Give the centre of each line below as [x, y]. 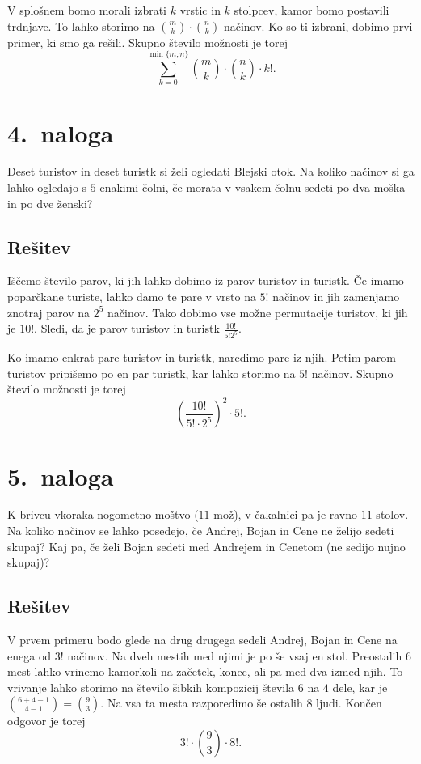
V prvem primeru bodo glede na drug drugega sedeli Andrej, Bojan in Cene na [202, 640]
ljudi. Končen [349, 703]
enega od [29, 655]
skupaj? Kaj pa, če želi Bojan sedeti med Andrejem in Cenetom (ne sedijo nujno [206, 546]
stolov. [392, 514]
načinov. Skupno [352, 373]
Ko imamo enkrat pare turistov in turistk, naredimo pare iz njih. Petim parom [202, 357]
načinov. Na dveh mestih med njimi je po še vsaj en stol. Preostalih [235, 655]
